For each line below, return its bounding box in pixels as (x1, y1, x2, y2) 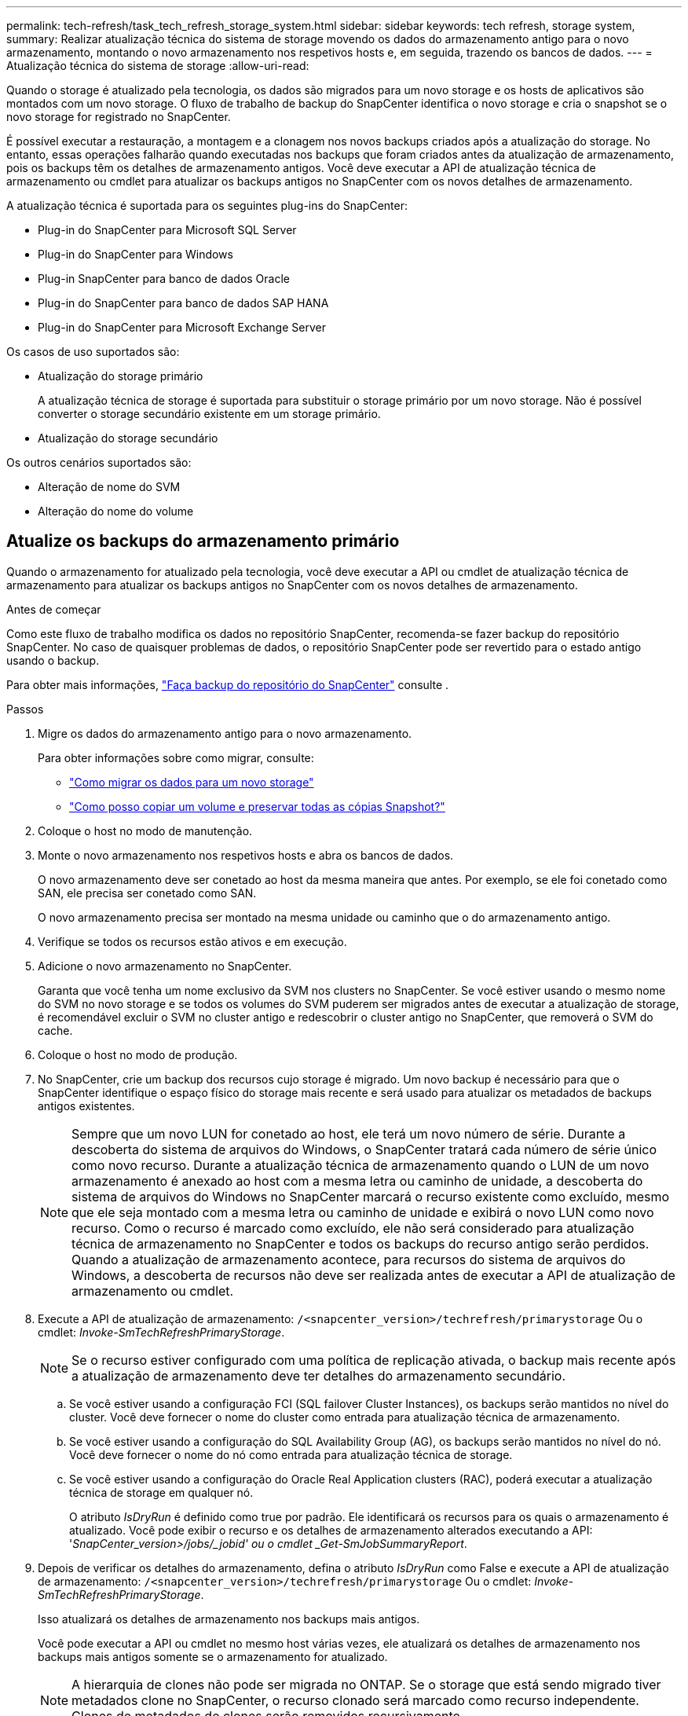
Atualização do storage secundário (38, 431, 218, 445)
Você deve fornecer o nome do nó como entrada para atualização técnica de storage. (69, 1447, 513, 1461)
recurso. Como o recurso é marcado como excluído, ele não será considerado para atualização (71, 1219, 635, 1236)
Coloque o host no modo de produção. (38, 1047, 238, 1061)
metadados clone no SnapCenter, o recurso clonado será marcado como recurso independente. (71, 1692, 639, 1708)
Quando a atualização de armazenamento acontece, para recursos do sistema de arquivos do (71, 1251, 626, 1267)
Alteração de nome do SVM (38, 480, 181, 493)
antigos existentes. (38, 1098, 135, 1113)
